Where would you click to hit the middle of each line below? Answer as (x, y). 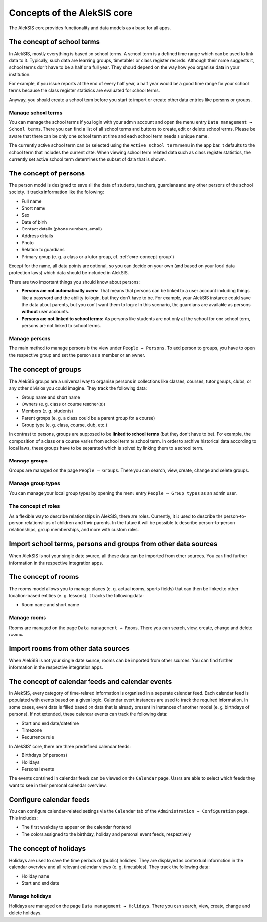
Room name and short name (50, 605)
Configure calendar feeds (49, 799)
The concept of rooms (44, 577)
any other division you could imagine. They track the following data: (78, 388)
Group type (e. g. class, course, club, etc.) (65, 425)
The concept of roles (35, 506)
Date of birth (34, 222)
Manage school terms (36, 113)
